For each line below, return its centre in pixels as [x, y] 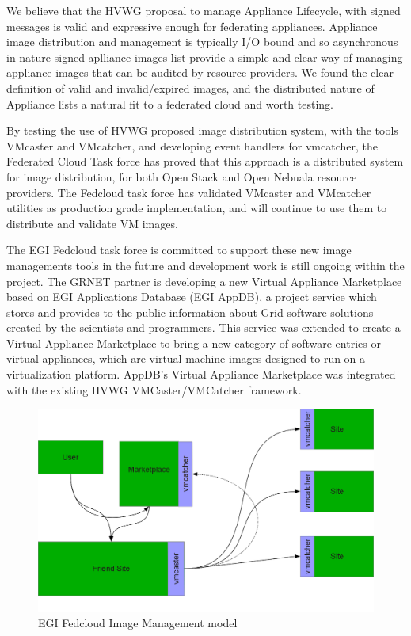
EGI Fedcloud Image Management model [138, 623]
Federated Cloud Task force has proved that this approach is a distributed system [205, 161]
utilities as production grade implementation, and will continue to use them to [197, 208]
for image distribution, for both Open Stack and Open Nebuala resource [182, 176]
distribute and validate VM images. [92, 223]
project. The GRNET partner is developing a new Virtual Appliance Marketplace [204, 281]
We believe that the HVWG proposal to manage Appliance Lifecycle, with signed [204, 10]
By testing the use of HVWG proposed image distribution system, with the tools [202, 130]
